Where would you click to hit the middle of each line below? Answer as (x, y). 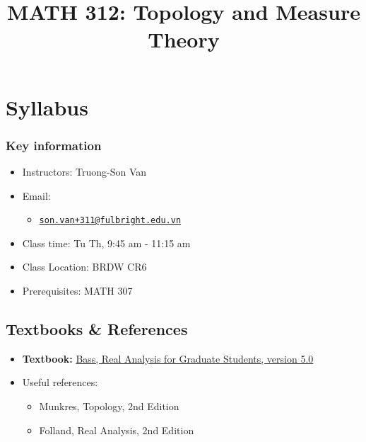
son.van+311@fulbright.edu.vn (110, 221)
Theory (184, 39)
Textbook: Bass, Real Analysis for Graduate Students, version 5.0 (168, 358)
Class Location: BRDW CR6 (84, 267)
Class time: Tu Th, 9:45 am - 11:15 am (106, 243)
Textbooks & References (97, 328)
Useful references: (60, 382)
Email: (36, 195)
